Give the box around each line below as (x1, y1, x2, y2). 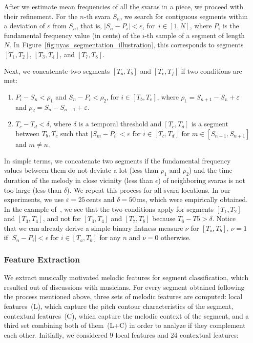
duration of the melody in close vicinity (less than (4, 175, 153, 185)
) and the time (189, 165, 232, 175)
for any (99, 232, 121, 242)
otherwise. (160, 232, 191, 242)
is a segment (191, 119, 229, 129)
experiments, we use (4, 194, 64, 204)
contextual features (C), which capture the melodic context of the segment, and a (4, 310, 249, 321)
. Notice (212, 213, 236, 223)
